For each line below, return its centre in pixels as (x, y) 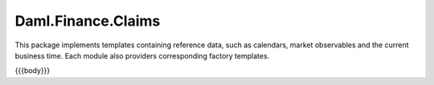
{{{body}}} (33, 71)
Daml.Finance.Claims (88, 21)
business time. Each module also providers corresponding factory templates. (142, 55)
